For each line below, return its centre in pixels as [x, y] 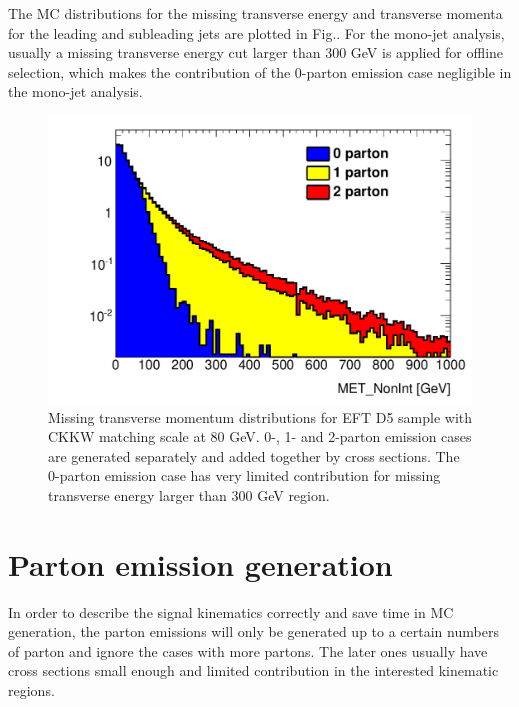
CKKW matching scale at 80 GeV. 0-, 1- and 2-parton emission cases [260, 436]
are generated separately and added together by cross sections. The [254, 455]
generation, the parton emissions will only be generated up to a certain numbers [253, 631]
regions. [31, 689]
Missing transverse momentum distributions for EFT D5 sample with [260, 416]
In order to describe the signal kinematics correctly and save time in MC [231, 611]
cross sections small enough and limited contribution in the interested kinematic [253, 670]
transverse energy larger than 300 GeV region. [189, 494]
